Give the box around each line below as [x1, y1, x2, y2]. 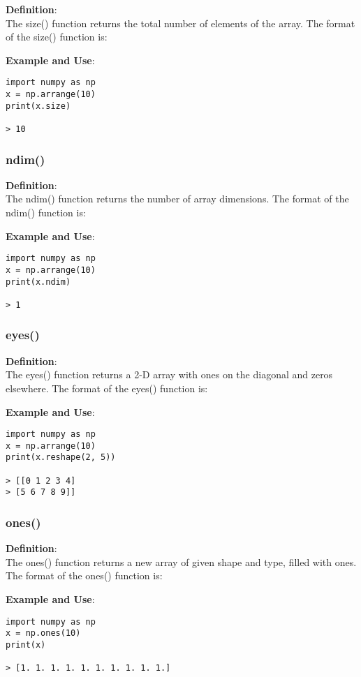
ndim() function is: [6, 205, 86, 220]
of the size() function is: [6, 29, 108, 44]
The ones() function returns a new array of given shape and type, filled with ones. [6, 554, 357, 569]
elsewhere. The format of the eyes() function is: [6, 380, 208, 395]
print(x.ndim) [6, 276, 71, 287]
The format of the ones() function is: [6, 568, 163, 583]
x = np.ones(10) [6, 628, 81, 639]
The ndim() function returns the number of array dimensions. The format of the [6, 191, 349, 206]
